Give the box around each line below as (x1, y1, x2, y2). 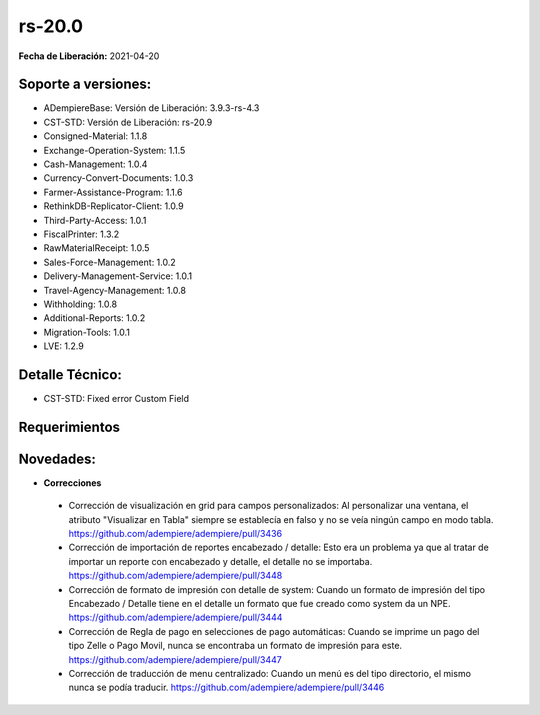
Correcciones (43, 476, 102, 489)
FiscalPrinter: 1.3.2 (43, 228, 120, 240)
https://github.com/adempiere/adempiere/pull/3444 (68, 611, 283, 624)
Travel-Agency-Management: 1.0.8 (43, 284, 187, 296)
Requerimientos (18, 418, 120, 435)
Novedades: (18, 450, 97, 467)
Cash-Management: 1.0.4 (43, 158, 148, 170)
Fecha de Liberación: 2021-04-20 (18, 50, 160, 62)
